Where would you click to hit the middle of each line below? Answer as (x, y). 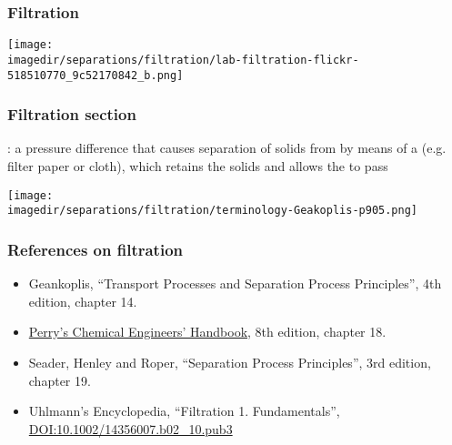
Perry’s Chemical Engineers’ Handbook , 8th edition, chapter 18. (207, 332)
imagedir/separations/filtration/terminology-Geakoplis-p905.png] (213, 211)
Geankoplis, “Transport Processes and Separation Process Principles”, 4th (235, 283)
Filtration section (72, 114)
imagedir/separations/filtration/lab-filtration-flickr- (183, 60)
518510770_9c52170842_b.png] (95, 75)
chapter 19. (60, 380)
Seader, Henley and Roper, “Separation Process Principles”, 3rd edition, (230, 362)
